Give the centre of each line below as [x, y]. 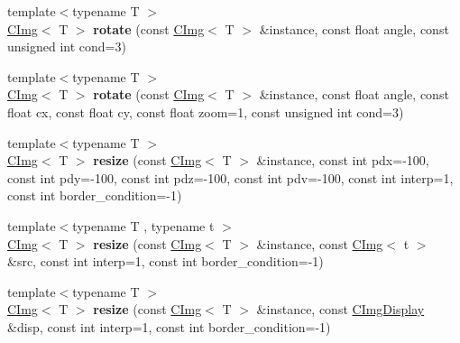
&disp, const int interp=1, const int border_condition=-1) [169, 326]
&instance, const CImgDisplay [340, 309]
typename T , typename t [143, 225]
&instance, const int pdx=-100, [343, 160]
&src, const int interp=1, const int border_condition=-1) [166, 261]
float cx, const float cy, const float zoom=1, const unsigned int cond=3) [206, 111]
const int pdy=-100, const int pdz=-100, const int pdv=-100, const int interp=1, [230, 177]
